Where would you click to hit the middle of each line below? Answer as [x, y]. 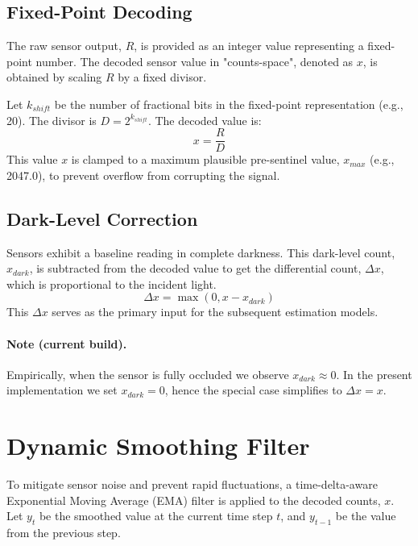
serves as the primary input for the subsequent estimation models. [215, 312]
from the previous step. [64, 533]
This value [32, 159]
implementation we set [62, 390]
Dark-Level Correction [102, 218]
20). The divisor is [52, 120]
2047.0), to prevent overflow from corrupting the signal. [143, 175]
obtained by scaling [54, 77]
